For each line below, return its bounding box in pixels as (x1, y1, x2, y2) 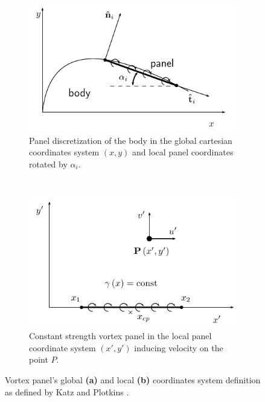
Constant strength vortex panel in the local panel (29, 329, 212, 342)
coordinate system (29, 341, 96, 354)
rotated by (29, 157, 68, 170)
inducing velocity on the (134, 341, 223, 354)
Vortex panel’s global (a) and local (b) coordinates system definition (5, 373, 261, 386)
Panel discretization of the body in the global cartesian (29, 134, 232, 146)
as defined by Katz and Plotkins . (5, 385, 129, 398)
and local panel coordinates (132, 146, 234, 158)
